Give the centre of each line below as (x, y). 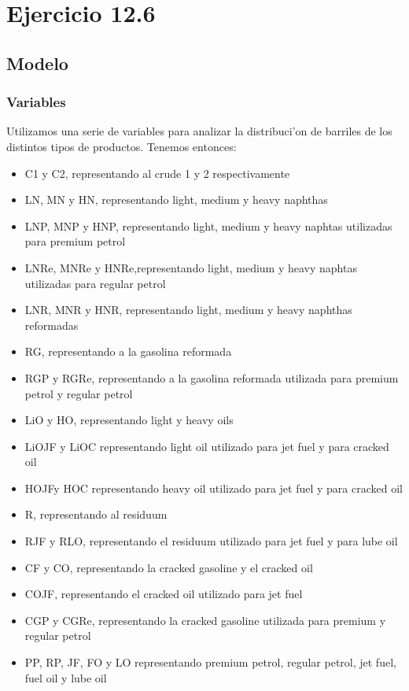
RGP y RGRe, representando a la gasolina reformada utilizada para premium (212, 377)
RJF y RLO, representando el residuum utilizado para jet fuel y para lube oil (211, 541)
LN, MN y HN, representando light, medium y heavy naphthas (176, 200)
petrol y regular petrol (79, 393)
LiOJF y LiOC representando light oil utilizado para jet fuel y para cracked (207, 446)
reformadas (52, 325)
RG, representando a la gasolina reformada (128, 351)
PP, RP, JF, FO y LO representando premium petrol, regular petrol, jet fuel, (210, 662)
